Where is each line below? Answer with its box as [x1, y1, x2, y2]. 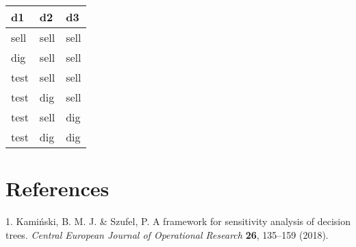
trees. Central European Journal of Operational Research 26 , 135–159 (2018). [5, 227, 329, 242]
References [5, 174, 110, 202]
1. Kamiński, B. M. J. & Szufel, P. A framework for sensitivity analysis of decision [5, 214, 351, 228]
